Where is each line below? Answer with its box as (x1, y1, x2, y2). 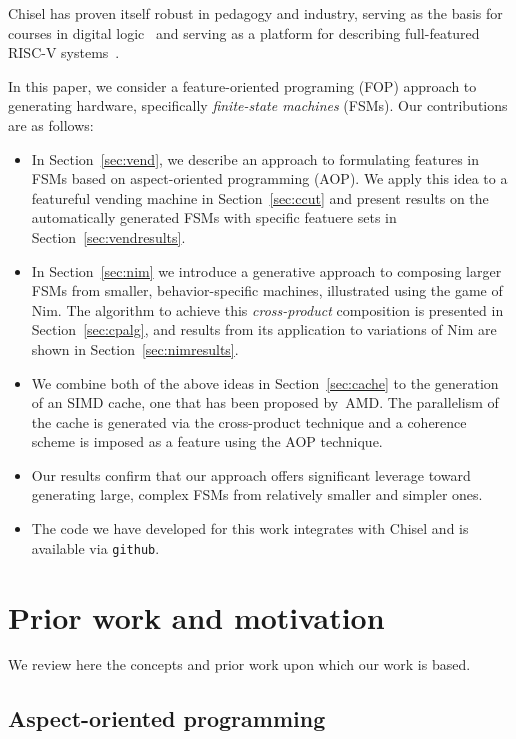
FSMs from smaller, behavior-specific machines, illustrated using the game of (31, 280, 503, 301)
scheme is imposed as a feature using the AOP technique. (31, 431, 383, 452)
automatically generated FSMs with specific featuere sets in (31, 207, 397, 228)
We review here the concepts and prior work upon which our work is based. (8, 654, 471, 675)
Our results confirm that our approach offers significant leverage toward (31, 464, 471, 485)
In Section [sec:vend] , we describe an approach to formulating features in (31, 148, 480, 169)
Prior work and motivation (8, 596, 385, 637)
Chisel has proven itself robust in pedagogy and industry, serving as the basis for (8, 3, 503, 23)
